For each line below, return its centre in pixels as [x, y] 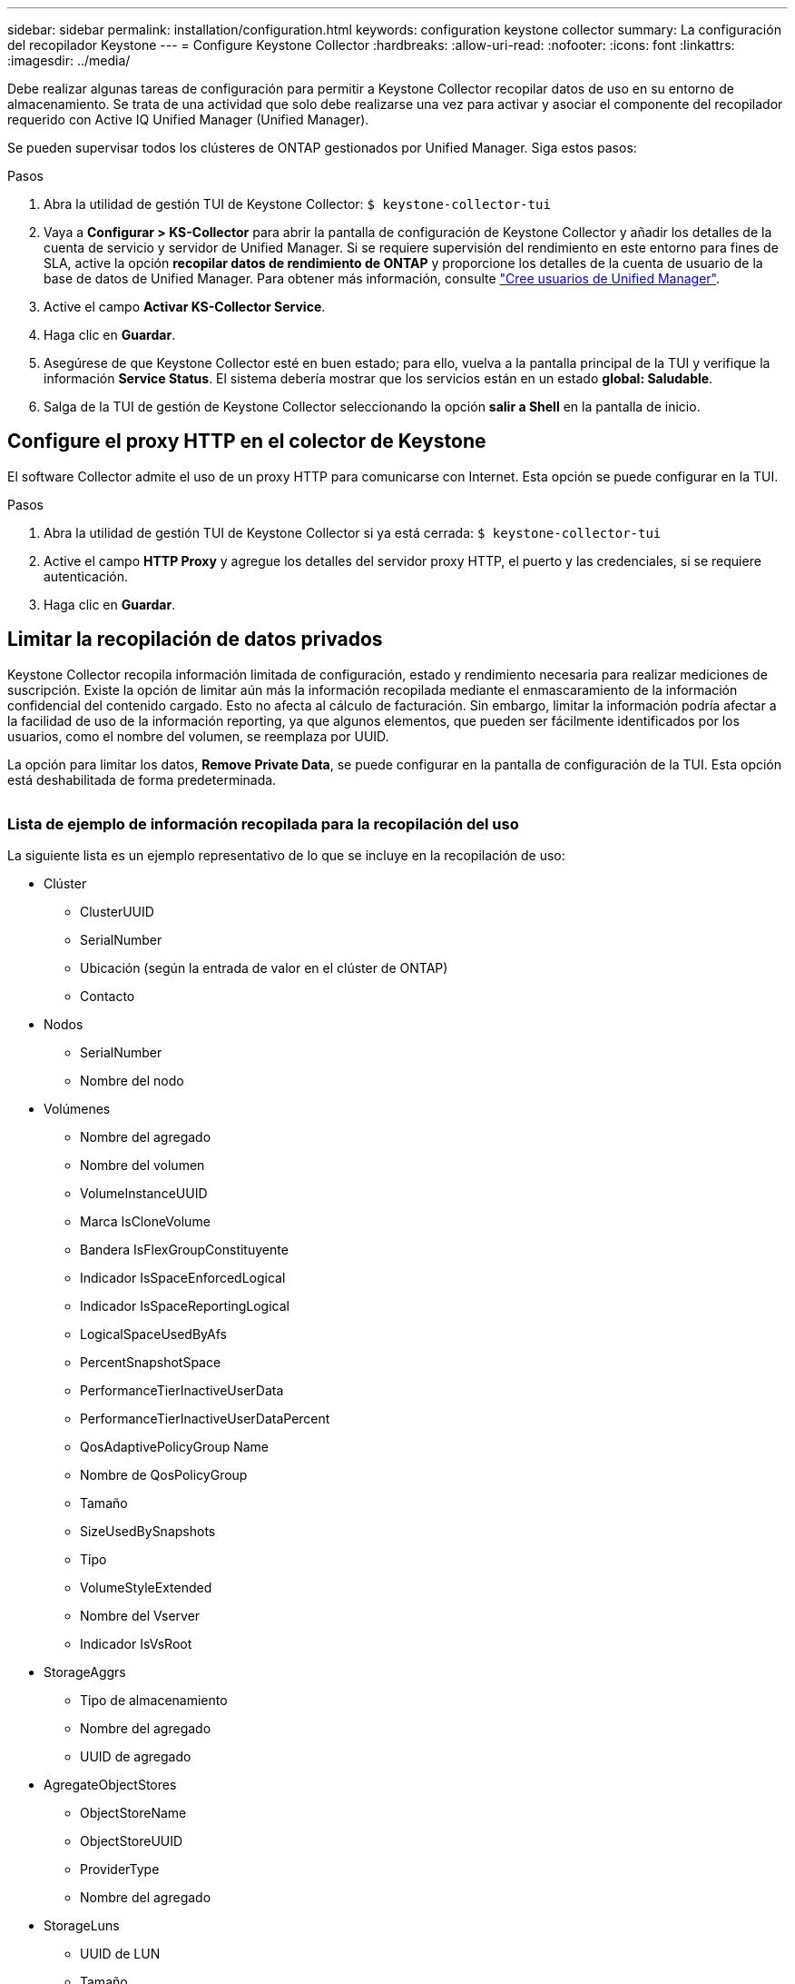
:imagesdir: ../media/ [69, 60]
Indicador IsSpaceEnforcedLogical [183, 1278]
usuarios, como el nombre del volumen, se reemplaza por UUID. [198, 736]
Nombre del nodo [132, 1081]
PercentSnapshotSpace [151, 1363]
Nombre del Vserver [140, 1616]
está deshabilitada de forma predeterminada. [142, 779]
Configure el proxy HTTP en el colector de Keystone [247, 441]
